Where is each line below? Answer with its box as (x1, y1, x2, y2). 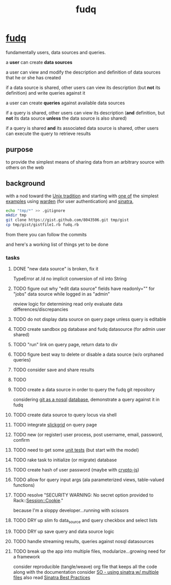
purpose (6, 145, 34, 154)
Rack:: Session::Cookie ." (13, 498, 64, 504)
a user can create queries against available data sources (6, 100, 125, 106)
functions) (13, 482, 35, 488)
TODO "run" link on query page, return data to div (13, 342, 118, 348)
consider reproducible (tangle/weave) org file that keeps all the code (13, 564, 157, 570)
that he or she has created (6, 74, 61, 80)
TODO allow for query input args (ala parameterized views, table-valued (13, 477, 164, 483)
